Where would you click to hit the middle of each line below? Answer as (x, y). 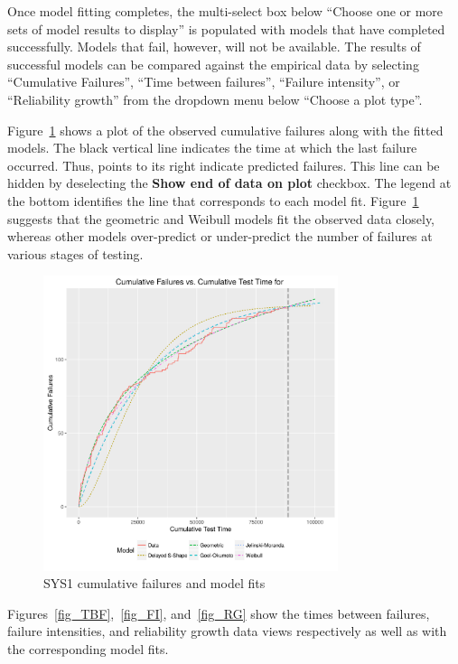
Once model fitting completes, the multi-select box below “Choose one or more (225, 11)
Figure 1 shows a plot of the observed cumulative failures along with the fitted (225, 130)
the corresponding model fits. (88, 649)
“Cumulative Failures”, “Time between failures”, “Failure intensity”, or (204, 82)
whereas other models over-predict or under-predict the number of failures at (220, 236)
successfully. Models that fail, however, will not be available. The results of (214, 47)
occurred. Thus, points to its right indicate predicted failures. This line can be (224, 165)
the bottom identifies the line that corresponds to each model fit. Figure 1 (213, 200)
